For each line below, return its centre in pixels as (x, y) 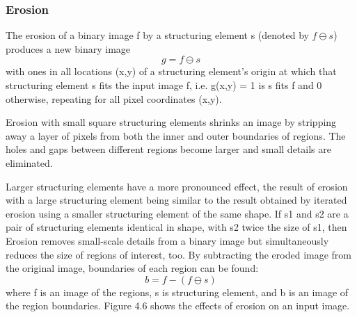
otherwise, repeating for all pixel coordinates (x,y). (114, 98)
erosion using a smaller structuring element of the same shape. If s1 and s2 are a (177, 213)
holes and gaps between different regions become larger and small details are (168, 149)
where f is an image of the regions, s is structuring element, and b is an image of (177, 292)
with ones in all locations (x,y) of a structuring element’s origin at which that (171, 71)
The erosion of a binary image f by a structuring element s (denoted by (157, 35)
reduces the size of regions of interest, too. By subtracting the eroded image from (178, 254)
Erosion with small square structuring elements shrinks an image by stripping (171, 122)
